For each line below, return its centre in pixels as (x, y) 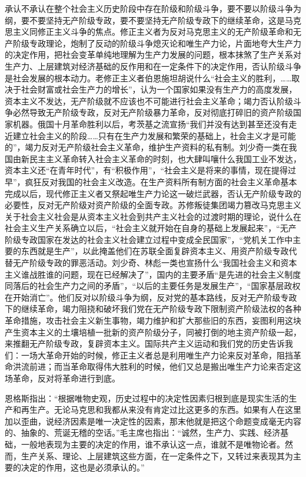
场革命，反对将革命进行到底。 (62, 378)
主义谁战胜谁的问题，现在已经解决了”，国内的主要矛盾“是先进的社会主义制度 (153, 274)
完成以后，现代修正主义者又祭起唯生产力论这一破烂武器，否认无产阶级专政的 (153, 193)
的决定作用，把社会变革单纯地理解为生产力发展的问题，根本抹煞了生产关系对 (153, 55)
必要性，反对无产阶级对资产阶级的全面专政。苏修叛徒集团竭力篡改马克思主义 (153, 205)
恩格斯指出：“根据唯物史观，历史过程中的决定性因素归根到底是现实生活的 (147, 398)
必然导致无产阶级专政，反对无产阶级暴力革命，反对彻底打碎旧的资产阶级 (153, 112)
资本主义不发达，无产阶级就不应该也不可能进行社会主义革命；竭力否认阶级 (149, 101)
